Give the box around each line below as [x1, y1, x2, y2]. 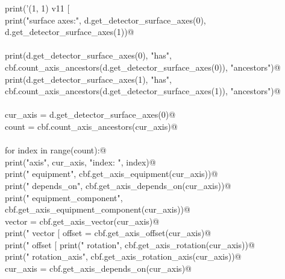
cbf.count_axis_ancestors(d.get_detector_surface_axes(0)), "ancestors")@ [5, 60, 281, 73]
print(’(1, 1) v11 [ [5, 2, 70, 14]
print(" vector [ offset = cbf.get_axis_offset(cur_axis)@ [5, 226, 211, 239]
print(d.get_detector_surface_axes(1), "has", [5, 72, 172, 85]
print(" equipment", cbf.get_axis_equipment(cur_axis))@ [5, 167, 218, 180]
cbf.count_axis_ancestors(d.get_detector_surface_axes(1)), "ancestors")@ [5, 85, 281, 97]
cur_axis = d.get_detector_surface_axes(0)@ [5, 108, 176, 121]
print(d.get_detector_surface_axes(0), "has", [5, 49, 172, 62]
